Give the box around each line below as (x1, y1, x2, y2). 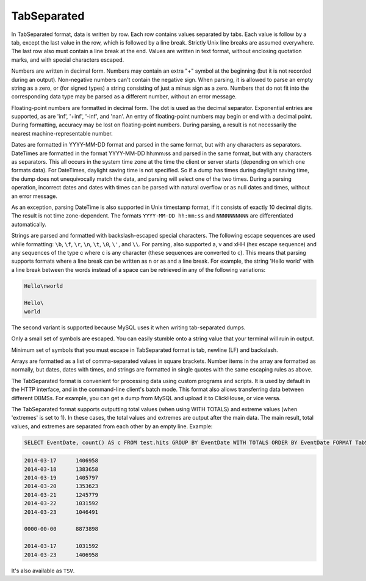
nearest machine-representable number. (11, 130, 113, 137)
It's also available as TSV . (11, 567, 75, 574)
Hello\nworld (24, 282, 63, 290)
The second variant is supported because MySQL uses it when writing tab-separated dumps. (11, 324, 246, 331)
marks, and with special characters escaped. (11, 56, 124, 64)
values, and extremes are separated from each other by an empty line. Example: (11, 422, 213, 430)
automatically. (11, 221, 47, 228)
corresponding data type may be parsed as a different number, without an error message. (11, 93, 237, 100)
